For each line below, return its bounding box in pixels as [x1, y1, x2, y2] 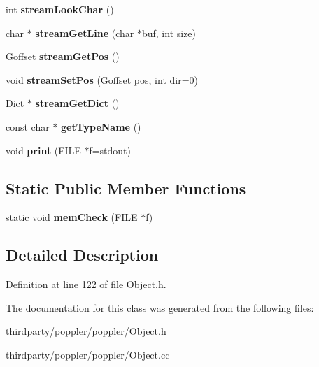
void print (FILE [6, 143, 81, 157]
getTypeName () [61, 119, 141, 134]
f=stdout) [89, 143, 132, 157]
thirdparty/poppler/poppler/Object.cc [6, 347, 170, 361]
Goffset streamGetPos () [6, 49, 120, 64]
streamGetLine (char [35, 25, 134, 40]
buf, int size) [141, 25, 197, 40]
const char [6, 119, 50, 134]
